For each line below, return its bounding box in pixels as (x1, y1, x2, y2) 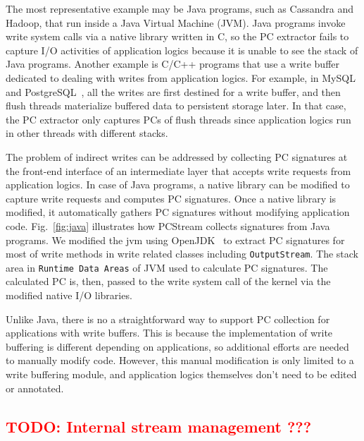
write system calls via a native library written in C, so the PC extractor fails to (6, 29, 349, 44)
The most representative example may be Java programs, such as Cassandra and (6, 1, 353, 16)
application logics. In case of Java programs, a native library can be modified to (6, 177, 350, 192)
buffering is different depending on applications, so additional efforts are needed (6, 339, 349, 354)
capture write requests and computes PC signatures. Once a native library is (6, 191, 337, 205)
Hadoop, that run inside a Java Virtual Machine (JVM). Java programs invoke (6, 15, 346, 30)
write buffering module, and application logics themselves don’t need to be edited (6, 366, 357, 381)
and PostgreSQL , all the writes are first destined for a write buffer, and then (6, 84, 341, 99)
